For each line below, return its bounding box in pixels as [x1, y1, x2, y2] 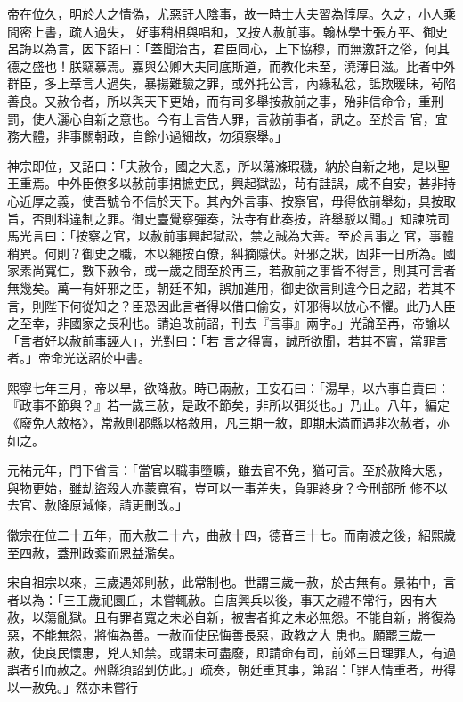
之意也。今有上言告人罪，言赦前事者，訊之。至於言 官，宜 [106, 109, 448, 127]
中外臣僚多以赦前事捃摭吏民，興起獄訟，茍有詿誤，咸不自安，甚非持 [56, 174, 456, 192]
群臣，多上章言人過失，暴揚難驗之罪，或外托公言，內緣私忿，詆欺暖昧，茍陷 [7, 74, 456, 93]
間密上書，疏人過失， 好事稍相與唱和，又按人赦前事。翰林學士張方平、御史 [7, 21, 448, 40]
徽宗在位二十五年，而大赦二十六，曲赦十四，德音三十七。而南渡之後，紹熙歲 [7, 526, 456, 544]
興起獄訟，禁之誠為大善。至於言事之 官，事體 [187, 226, 454, 245]
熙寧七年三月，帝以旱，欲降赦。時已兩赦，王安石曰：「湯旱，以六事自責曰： [7, 378, 450, 396]
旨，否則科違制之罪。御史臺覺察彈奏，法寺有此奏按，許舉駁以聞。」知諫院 [7, 208, 437, 227]
